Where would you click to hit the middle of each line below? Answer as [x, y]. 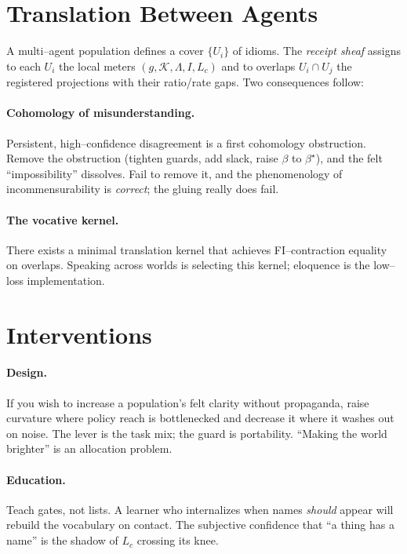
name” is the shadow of [62, 540]
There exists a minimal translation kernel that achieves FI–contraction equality [197, 249]
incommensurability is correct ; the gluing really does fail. [143, 189]
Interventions [79, 334]
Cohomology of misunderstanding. [101, 113]
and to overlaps [258, 66]
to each [24, 66]
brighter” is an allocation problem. [89, 448]
